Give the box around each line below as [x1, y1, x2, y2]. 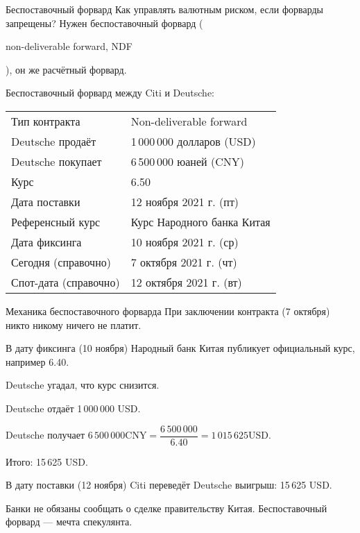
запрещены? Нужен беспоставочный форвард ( [6, 15, 203, 30]
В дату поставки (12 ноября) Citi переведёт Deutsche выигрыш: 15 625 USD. [6, 477, 332, 492]
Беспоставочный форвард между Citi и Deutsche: [6, 85, 214, 100]
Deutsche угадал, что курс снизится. [6, 378, 160, 392]
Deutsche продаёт [11, 133, 96, 149]
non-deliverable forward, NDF [6, 39, 132, 53]
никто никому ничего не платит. [6, 317, 142, 332]
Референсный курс [11, 213, 101, 230]
